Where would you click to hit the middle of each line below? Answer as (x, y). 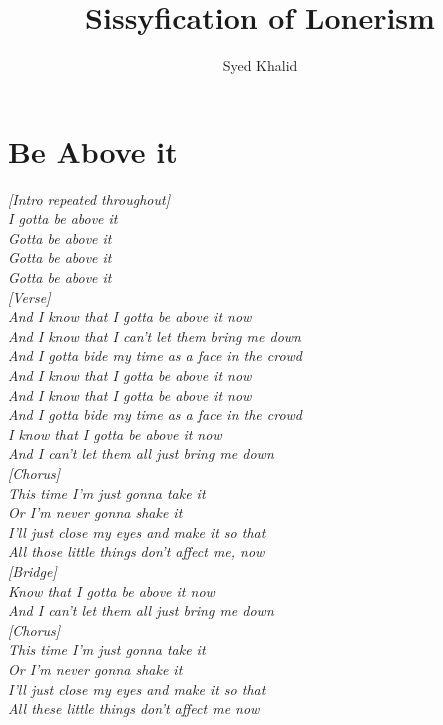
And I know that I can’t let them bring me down (154, 335)
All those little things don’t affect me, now (136, 551)
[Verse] (29, 296)
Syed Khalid (260, 65)
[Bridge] (32, 570)
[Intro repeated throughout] (89, 198)
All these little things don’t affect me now (134, 708)
